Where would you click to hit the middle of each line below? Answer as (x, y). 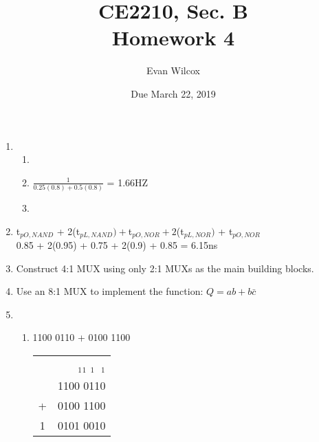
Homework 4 (173, 37)
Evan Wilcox (173, 70)
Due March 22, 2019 (173, 93)
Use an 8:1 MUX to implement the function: (110, 291)
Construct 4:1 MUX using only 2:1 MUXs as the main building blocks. (165, 268)
